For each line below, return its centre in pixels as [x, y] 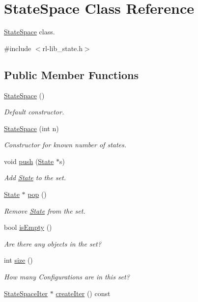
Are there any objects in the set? [53, 243]
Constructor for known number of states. [65, 145]
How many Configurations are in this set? [67, 277]
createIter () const [83, 293]
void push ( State [29, 161]
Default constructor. [34, 112]
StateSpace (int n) [31, 128]
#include [18, 48]
